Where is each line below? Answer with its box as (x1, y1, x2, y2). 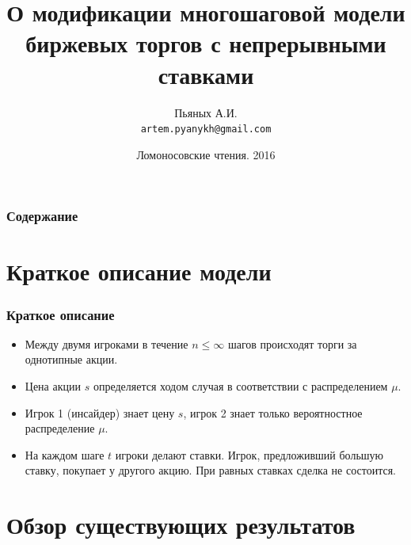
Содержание (6, 206, 78, 226)
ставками (158, 58, 254, 90)
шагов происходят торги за (227, 335, 357, 352)
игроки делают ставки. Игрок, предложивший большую (115, 446, 384, 463)
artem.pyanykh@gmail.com (140, 124, 272, 135)
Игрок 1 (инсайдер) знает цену (25, 404, 175, 421)
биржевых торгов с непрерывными (25, 27, 386, 59)
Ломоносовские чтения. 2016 (136, 146, 276, 162)
